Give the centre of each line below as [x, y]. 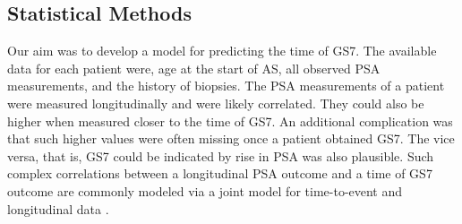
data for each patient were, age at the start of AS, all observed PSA [194, 68]
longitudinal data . [58, 208]
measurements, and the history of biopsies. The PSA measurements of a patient [226, 86]
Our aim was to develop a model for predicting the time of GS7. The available [222, 51]
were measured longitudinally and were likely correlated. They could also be [216, 103]
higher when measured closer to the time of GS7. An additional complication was [230, 121]
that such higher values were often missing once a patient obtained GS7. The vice [231, 138]
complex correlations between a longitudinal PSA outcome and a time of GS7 [220, 173]
